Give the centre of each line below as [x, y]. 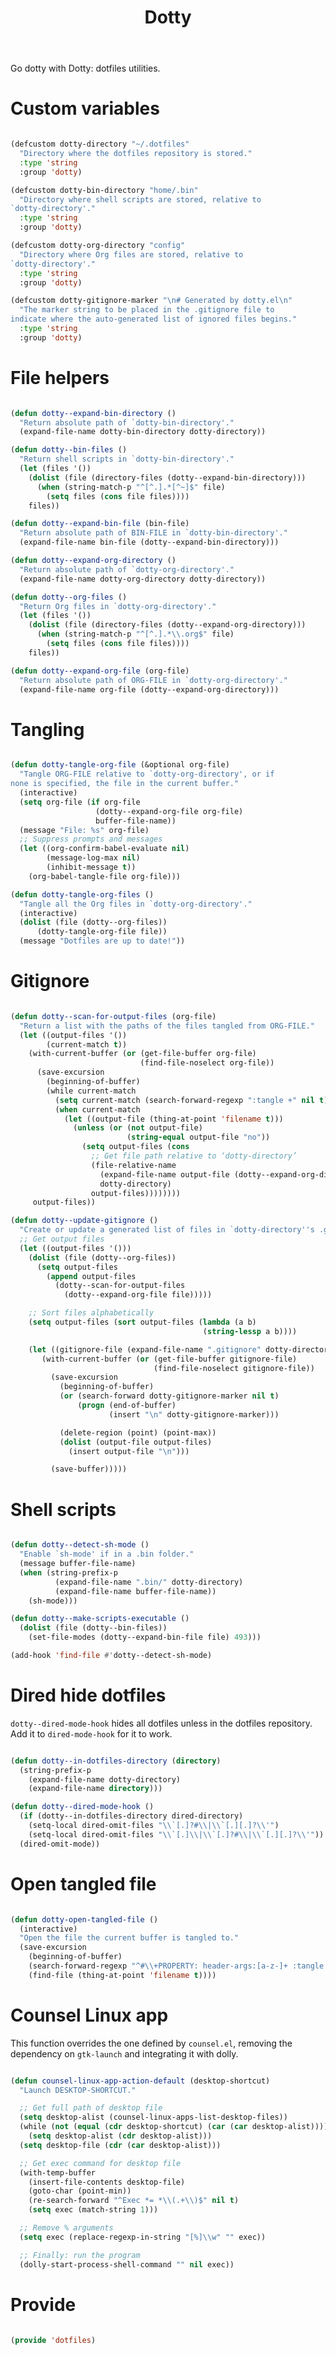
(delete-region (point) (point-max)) [138, 1432]
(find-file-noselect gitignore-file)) [234, 1368]
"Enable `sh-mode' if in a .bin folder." [107, 1554]
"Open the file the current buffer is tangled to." [129, 1938]
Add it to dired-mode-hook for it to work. [91, 1733]
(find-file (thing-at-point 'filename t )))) [122, 1975]
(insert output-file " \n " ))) [129, 1451]
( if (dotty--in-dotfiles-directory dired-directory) [131, 1816]
